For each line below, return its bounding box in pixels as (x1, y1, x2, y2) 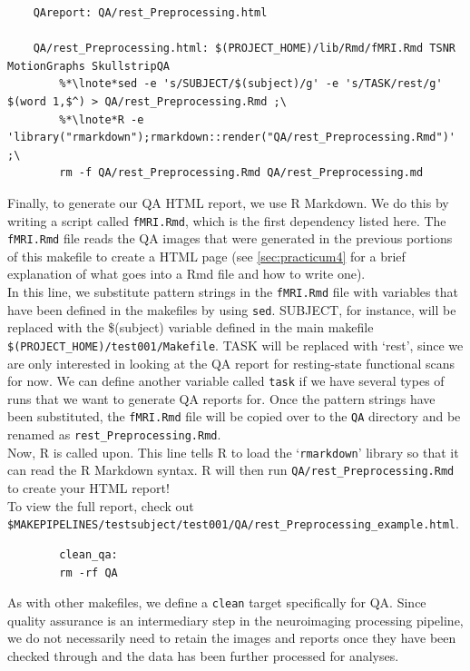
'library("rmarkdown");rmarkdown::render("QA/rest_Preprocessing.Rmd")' (7, 131, 455, 144)
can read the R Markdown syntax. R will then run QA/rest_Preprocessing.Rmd (7, 460, 455, 479)
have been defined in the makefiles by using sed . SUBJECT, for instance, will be (7, 300, 456, 319)
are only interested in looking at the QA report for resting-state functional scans (7, 353, 455, 372)
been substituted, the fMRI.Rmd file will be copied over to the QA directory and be (7, 407, 461, 426)
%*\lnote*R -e (59, 113, 144, 126)
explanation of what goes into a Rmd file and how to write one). (7, 264, 366, 283)
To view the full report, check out (7, 496, 194, 515)
